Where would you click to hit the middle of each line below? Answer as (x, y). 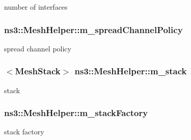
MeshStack (38, 71)
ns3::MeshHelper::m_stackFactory (76, 113)
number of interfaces (36, 7)
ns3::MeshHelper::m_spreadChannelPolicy (93, 29)
